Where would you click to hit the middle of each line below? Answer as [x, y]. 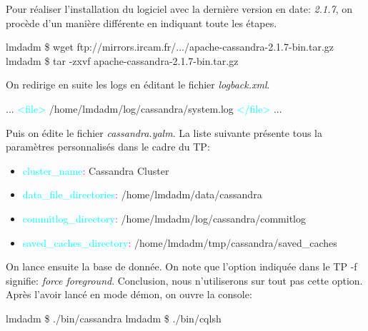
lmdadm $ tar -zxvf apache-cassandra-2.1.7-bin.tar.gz [122, 60]
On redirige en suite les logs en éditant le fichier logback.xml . [138, 85]
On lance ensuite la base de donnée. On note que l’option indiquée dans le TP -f [181, 266]
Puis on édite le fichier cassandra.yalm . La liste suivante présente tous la [164, 132]
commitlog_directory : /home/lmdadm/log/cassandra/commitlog [164, 218]
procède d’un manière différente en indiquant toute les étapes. [141, 22]
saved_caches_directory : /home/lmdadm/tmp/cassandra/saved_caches [180, 242]
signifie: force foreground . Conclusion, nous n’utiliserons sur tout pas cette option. [184, 280]
